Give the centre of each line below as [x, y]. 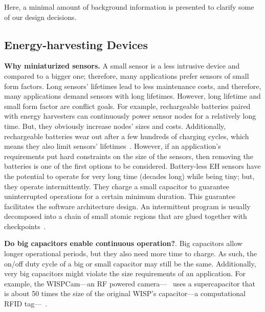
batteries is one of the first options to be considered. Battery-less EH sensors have [132, 166]
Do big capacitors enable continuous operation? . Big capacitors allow [123, 243]
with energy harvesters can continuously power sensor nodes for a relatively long [130, 116]
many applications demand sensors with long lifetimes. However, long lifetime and [132, 96]
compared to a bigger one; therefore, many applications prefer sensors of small [127, 75]
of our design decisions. [40, 17]
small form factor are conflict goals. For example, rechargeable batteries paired [127, 106]
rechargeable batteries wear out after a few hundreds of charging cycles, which [127, 136]
